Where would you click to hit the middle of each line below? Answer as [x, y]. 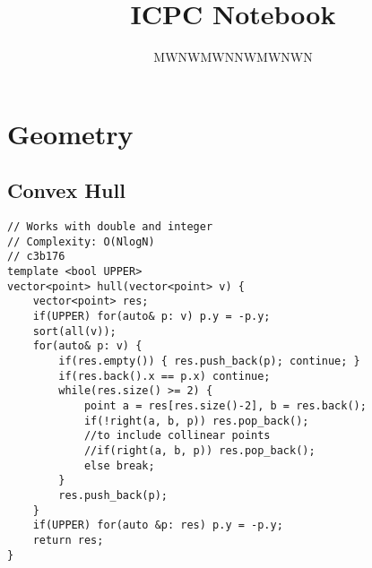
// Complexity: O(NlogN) [81, 241]
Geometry [70, 133]
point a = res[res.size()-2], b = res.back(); [225, 405]
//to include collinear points [177, 436]
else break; [119, 465]
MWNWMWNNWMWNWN [233, 57]
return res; [68, 540]
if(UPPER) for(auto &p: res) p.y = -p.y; [158, 525]
